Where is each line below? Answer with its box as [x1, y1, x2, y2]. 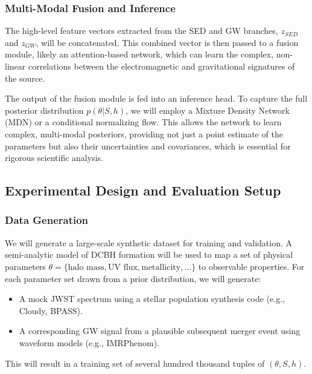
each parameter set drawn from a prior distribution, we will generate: [5, 272, 261, 284]
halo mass [68, 263, 104, 272]
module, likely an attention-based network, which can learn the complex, [5, 48, 274, 61]
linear [5, 60, 26, 72]
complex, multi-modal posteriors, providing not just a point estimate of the [5, 127, 283, 140]
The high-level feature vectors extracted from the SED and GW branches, [5, 24, 278, 37]
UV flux [107, 263, 138, 272]
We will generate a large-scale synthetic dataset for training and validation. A [5, 236, 292, 249]
